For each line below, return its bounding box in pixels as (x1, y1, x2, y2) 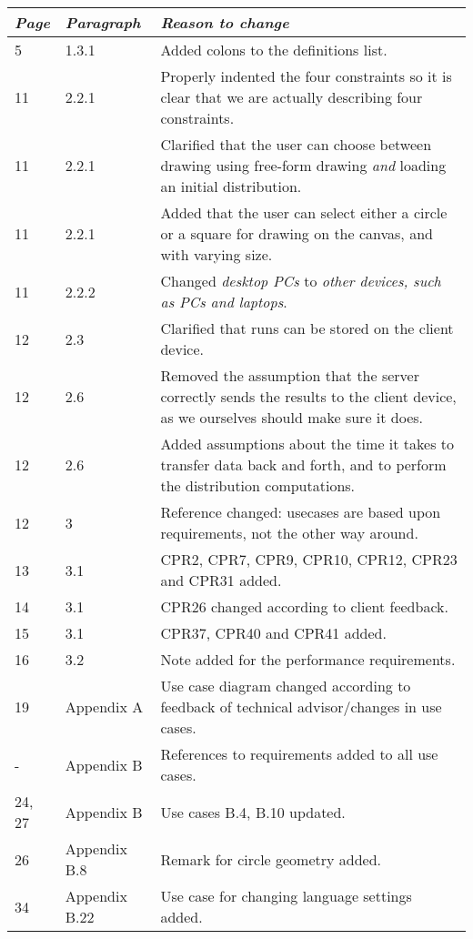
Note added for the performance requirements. (160, 649, 456, 670)
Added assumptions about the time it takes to (160, 433, 455, 454)
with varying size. (160, 244, 273, 265)
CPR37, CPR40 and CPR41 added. (160, 622, 387, 643)
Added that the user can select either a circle (160, 202, 448, 223)
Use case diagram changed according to (160, 675, 411, 696)
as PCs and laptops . (160, 291, 287, 312)
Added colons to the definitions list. (160, 39, 387, 60)
